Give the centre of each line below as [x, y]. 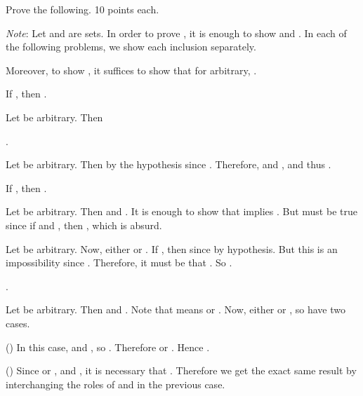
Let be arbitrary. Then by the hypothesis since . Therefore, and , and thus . [169, 164]
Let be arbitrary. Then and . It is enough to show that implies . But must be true [181, 211]
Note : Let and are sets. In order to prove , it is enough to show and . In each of [176, 33]
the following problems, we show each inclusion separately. [131, 47]
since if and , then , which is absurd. [84, 225]
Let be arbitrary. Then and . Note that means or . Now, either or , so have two [176, 309]
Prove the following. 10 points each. [82, 9]
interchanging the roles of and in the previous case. [115, 384]
